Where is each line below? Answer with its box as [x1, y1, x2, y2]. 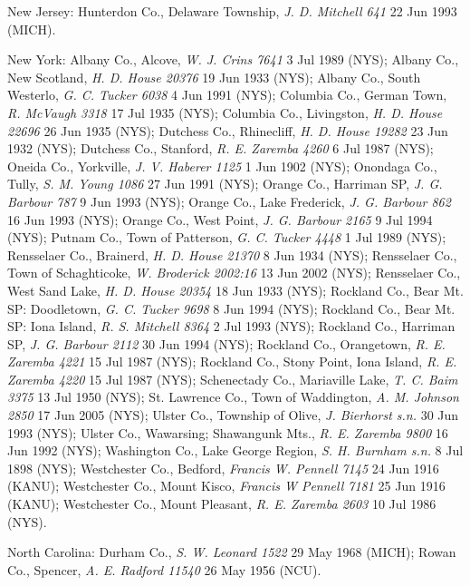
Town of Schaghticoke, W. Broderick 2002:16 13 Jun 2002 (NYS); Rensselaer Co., [7, 263, 461, 282]
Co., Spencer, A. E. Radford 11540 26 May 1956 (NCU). [7, 560, 321, 579]
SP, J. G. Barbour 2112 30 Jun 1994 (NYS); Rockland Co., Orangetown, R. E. [7, 334, 446, 353]
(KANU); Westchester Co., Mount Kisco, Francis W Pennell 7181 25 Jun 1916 [7, 476, 446, 495]
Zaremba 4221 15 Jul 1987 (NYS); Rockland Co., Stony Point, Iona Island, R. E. [7, 352, 457, 371]
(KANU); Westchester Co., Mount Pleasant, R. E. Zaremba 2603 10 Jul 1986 [7, 494, 436, 513]
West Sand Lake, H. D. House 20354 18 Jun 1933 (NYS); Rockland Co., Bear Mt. [7, 280, 464, 299]
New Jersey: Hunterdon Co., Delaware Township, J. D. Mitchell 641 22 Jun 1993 [7, 2, 457, 20]
